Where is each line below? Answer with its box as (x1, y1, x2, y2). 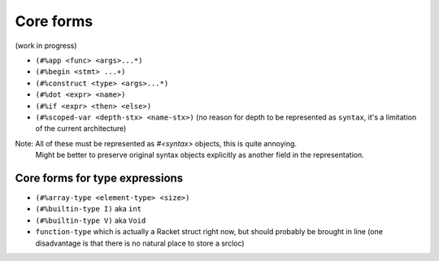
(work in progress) (15, 41, 77, 50)
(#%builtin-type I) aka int (35, 204, 142, 214)
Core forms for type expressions (15, 171, 184, 185)
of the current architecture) (35, 124, 127, 133)
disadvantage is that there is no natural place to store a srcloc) (35, 238, 245, 248)
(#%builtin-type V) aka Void (35, 215, 146, 225)
